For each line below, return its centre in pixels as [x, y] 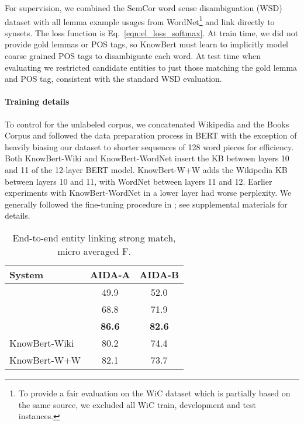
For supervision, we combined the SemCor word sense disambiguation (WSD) [144, 8]
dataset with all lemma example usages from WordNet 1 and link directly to [140, 20]
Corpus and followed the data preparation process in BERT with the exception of [151, 135]
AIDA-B [159, 274]
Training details [37, 101]
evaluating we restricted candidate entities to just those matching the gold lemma [151, 67]
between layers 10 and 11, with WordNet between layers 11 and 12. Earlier [139, 181]
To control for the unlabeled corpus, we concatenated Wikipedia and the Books [147, 124]
